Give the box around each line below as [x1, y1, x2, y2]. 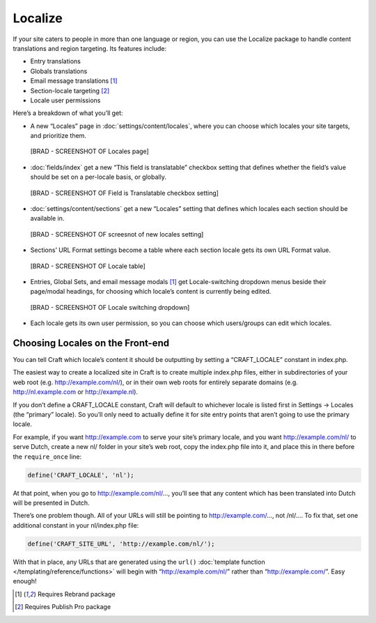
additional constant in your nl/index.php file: [13, 521, 139, 529]
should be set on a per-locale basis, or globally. [30, 173, 166, 181]
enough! [13, 577, 37, 585]
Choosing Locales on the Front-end [13, 337, 170, 349]
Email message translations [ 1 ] [30, 77, 118, 85]
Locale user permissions [30, 96, 101, 104]
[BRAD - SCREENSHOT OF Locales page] [30, 147, 149, 156]
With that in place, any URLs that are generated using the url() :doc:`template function [13, 558, 265, 566]
